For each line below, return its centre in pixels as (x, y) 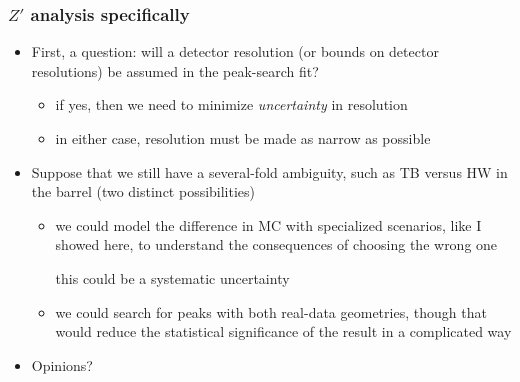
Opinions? (62, 364)
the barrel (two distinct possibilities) (143, 191)
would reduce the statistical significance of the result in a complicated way (283, 331)
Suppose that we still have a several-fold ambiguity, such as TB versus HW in (269, 171)
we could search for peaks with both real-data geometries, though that (271, 311)
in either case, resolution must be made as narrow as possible (243, 138)
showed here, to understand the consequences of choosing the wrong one (276, 244)
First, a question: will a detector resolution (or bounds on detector (235, 51)
